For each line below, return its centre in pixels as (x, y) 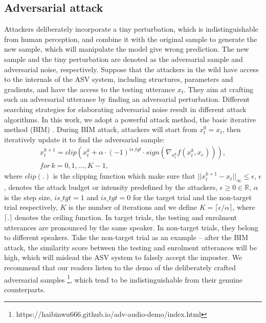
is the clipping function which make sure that (124, 176)
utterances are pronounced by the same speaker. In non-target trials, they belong (131, 227)
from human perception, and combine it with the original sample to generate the (131, 39)
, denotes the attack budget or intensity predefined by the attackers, (111, 187)
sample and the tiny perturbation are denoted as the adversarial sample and (124, 59)
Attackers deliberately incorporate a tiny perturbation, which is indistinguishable (131, 29)
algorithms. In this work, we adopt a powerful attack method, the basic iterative (130, 119)
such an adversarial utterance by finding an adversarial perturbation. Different (127, 99)
